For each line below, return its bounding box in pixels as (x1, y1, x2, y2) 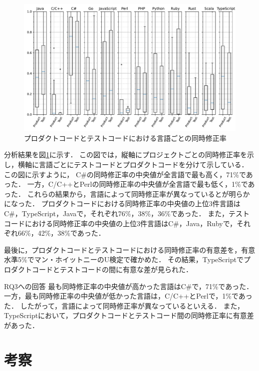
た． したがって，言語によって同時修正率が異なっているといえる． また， (4, 300, 245, 311)
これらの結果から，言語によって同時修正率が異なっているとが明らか (27, 188, 250, 199)
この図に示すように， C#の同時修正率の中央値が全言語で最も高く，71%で (4, 169, 246, 179)
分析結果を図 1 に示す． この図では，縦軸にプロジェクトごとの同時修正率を (4, 149, 247, 160)
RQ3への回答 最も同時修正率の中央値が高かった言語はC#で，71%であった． (4, 281, 254, 291)
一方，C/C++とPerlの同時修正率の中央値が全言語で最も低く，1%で (27, 179, 248, 189)
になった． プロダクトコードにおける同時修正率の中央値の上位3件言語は (4, 198, 241, 209)
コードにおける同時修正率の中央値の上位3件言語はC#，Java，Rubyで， (4, 218, 237, 228)
